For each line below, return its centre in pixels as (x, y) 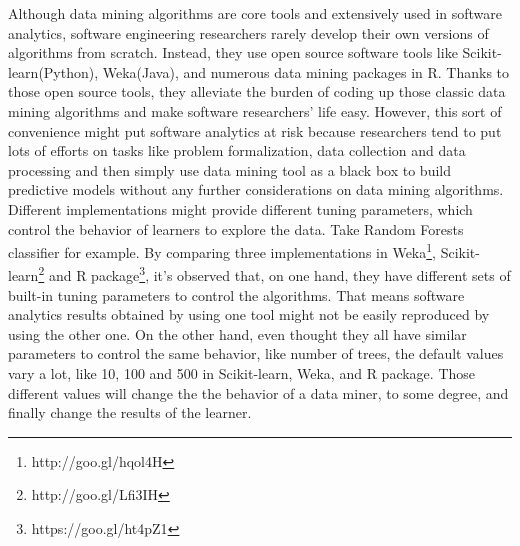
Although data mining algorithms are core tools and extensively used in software (255, 13)
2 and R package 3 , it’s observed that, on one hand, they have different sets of (274, 274)
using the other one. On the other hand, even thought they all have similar (237, 333)
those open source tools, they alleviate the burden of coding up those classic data (257, 91)
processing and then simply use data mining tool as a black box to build (230, 169)
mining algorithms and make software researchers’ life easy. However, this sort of (255, 110)
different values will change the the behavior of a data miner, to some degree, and (258, 392)
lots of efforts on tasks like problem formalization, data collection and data (237, 150)
